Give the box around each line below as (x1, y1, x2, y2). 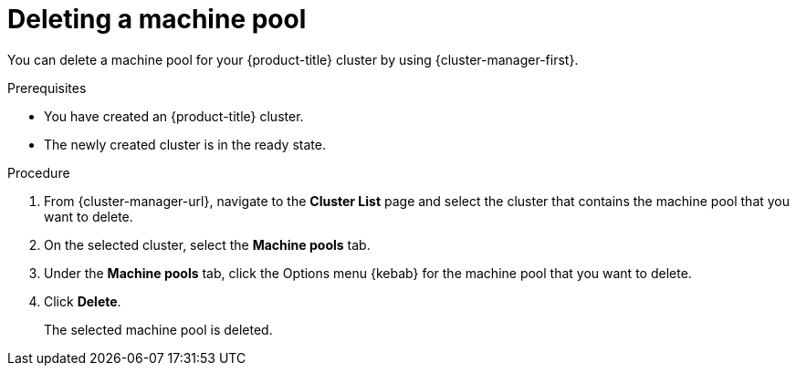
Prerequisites (7, 79, 87, 96)
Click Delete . (44, 293, 121, 309)
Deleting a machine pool (7, 4, 307, 35)
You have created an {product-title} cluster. (44, 108, 304, 124)
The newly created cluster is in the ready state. (44, 136, 326, 152)
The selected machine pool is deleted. (44, 321, 273, 337)
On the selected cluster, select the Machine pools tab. (44, 236, 371, 253)
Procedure (7, 164, 70, 181)
